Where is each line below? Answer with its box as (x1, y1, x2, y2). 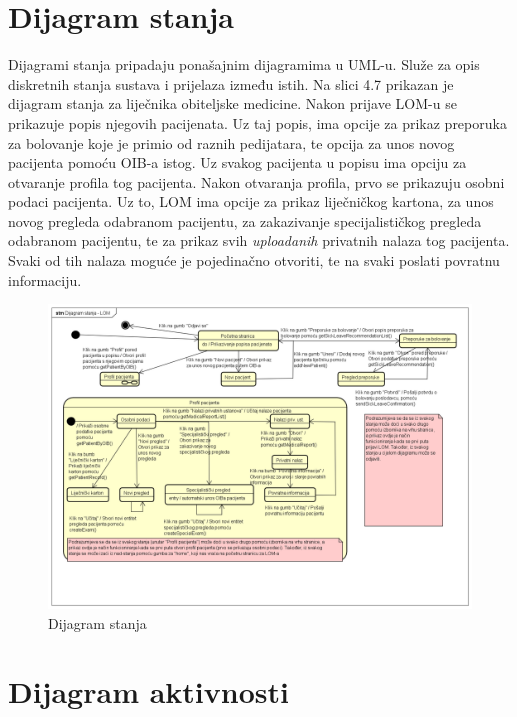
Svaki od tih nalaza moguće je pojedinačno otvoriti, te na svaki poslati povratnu (8, 250, 500, 271)
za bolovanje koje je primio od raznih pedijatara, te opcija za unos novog (8, 132, 455, 153)
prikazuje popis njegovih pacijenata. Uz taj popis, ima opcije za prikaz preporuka (8, 112, 507, 133)
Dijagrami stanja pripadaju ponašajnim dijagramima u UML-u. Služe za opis (8, 54, 480, 75)
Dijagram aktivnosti (8, 671, 289, 712)
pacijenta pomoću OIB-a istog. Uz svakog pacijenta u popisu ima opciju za (8, 152, 467, 173)
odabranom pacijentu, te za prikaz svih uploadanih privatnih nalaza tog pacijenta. (8, 230, 510, 251)
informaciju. (8, 269, 82, 290)
